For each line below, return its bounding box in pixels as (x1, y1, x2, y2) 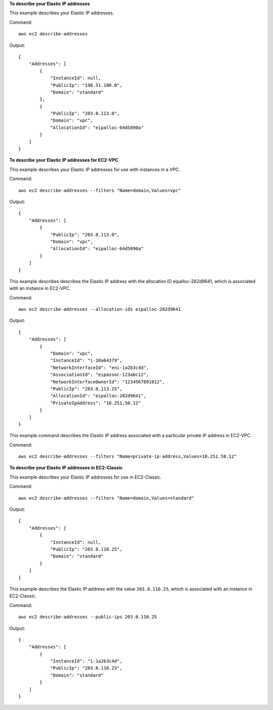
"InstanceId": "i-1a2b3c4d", (50, 658, 122, 664)
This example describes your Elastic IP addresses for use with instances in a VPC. (9, 166, 180, 172)
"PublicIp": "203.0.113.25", (50, 386, 122, 392)
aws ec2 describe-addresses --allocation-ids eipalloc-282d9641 (18, 306, 181, 312)
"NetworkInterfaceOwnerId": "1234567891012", (50, 379, 165, 385)
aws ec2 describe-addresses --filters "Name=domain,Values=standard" (18, 495, 195, 501)
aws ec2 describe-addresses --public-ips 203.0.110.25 (18, 614, 157, 620)
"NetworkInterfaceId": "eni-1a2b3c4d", (50, 364, 149, 370)
